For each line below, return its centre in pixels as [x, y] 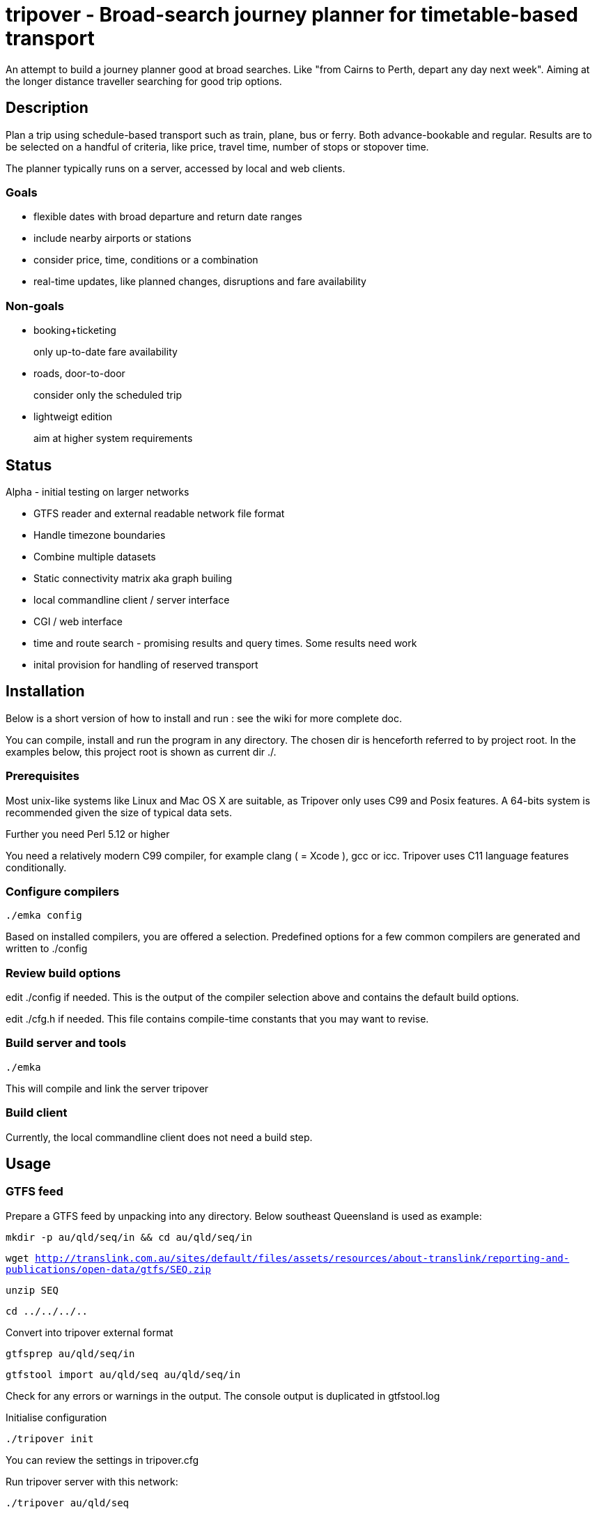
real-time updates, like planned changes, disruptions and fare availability [200, 282]
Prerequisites [42, 776]
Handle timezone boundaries [100, 535]
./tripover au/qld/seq [68, 1502]
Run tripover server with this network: [92, 1481]
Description [47, 108]
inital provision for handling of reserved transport [146, 664]
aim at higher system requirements [113, 438]
